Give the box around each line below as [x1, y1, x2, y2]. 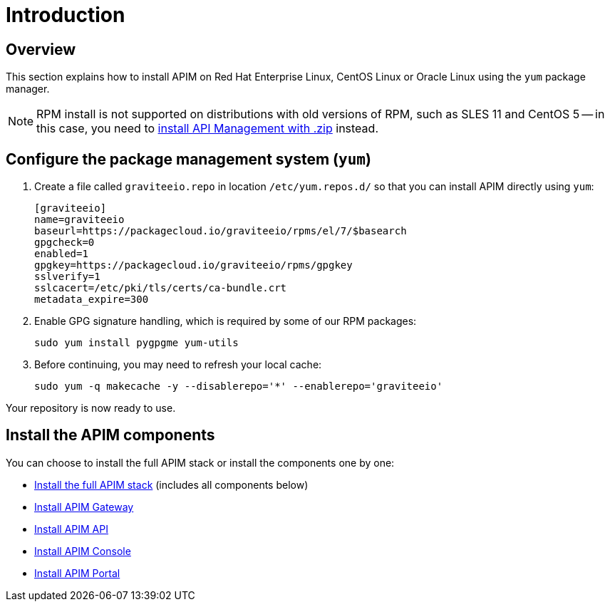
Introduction [6, 3, 125, 27]
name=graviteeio [34, 214, 125, 226]
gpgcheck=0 [34, 237, 95, 249]
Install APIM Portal [34, 566, 120, 579]
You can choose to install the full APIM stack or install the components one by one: [6, 456, 395, 469]
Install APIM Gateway [34, 500, 134, 513]
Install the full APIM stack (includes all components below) [34, 478, 309, 491]
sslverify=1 [34, 271, 100, 283]
